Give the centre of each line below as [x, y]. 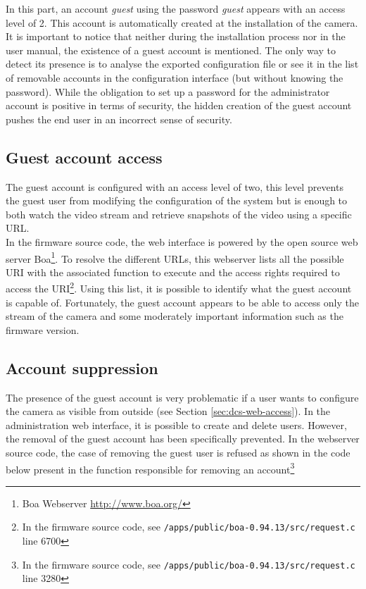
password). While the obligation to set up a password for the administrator [168, 91]
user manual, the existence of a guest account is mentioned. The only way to [171, 50]
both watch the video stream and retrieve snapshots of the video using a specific [179, 214]
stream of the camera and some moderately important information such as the [175, 316]
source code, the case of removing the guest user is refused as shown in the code [178, 452]
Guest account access [84, 157]
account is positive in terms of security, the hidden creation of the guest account [179, 105]
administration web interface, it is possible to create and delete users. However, [176, 424]
